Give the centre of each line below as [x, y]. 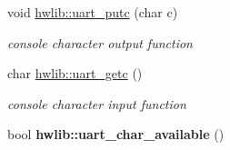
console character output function [100, 42]
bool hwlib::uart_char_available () [116, 134]
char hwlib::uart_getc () [75, 73]
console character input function [97, 103]
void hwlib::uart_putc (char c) [93, 12]
